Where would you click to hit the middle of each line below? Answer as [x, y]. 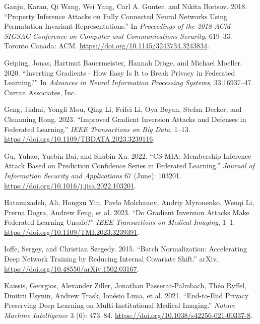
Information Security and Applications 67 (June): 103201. [93, 175]
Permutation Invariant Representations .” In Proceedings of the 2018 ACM [117, 26]
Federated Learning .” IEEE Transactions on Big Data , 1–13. [97, 129]
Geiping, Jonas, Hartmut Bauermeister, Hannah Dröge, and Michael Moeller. [123, 62]
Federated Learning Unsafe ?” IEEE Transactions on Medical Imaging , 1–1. [120, 222]
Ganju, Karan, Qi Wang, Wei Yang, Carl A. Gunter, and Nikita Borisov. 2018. [126, 6]
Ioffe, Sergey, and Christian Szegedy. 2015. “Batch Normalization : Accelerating [125, 249]
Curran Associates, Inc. [40, 92]
